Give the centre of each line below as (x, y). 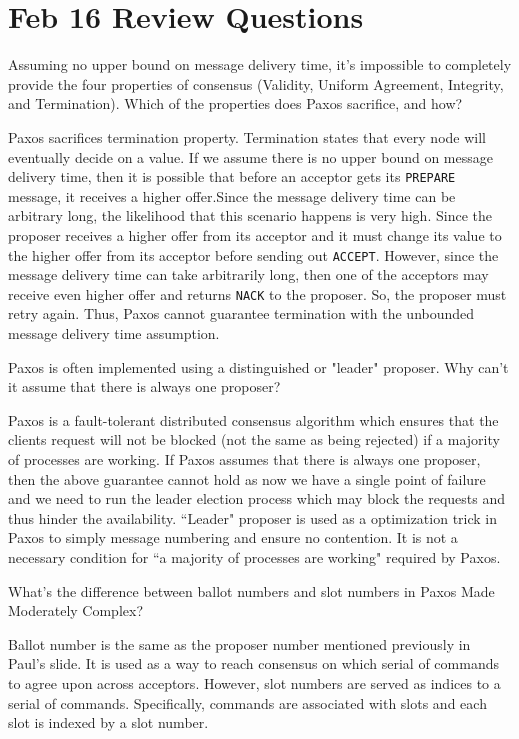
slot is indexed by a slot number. (108, 722)
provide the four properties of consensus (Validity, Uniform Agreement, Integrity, (256, 83)
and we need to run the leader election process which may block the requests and (257, 498)
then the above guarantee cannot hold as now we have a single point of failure (247, 478)
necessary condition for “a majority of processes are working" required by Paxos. (254, 556)
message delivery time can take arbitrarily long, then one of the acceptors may (248, 274)
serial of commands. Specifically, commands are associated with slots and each (247, 702)
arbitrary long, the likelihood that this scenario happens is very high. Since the (250, 215)
